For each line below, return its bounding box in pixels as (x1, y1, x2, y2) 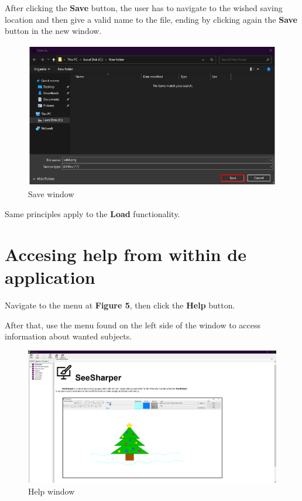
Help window (28, 485, 75, 497)
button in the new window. (5, 25, 102, 37)
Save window (28, 188, 74, 200)
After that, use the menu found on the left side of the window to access (5, 318, 261, 331)
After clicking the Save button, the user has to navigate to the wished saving (5, 2, 283, 13)
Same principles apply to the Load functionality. (5, 208, 180, 220)
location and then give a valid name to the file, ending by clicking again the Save (5, 13, 297, 25)
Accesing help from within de (5, 242, 246, 266)
